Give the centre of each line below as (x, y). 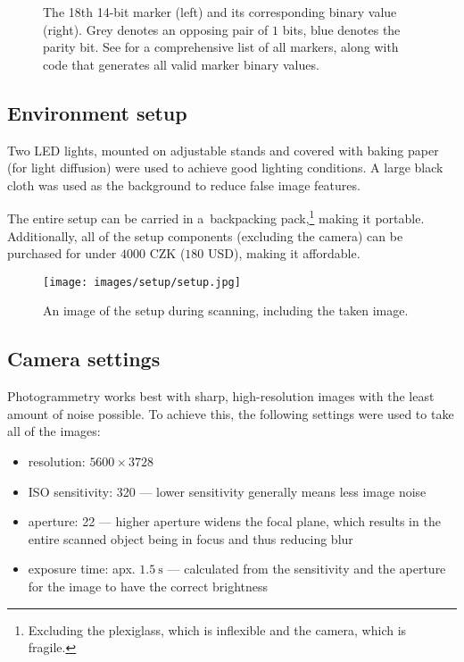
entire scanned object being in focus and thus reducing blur (191, 538)
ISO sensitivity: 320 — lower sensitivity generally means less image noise (227, 491)
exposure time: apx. (82, 569)
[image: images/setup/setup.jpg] (142, 282)
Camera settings (84, 359)
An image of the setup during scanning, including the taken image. (226, 310)
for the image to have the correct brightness (148, 586)
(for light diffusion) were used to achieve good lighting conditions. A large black (225, 168)
